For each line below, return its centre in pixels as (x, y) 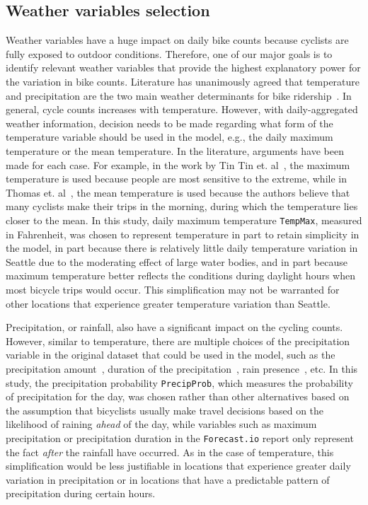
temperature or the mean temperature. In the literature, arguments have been (175, 150)
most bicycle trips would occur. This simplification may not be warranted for (173, 289)
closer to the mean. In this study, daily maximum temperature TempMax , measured (184, 220)
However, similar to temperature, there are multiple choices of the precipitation (178, 341)
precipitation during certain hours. (81, 493)
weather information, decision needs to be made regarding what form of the (169, 123)
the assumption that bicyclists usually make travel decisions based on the (165, 410)
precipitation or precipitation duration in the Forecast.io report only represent (180, 437)
